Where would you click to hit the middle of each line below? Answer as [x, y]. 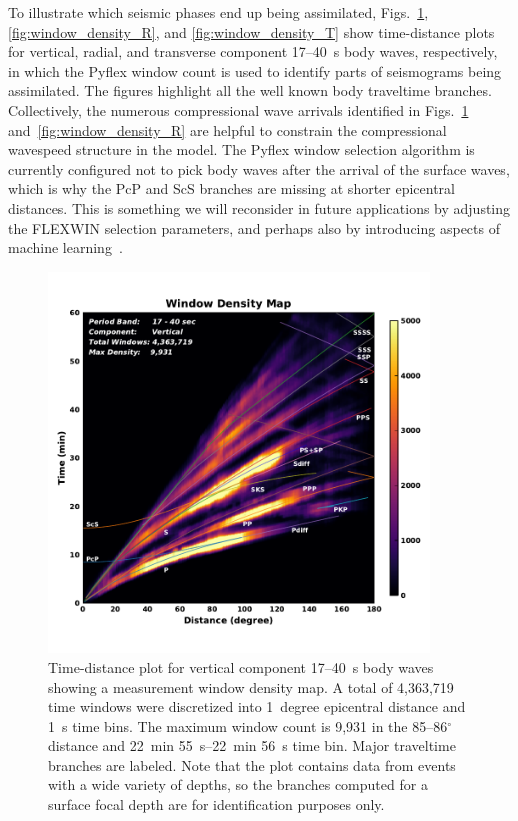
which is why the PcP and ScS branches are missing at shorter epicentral [232, 188]
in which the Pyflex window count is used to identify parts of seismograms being [255, 70]
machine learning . [65, 247]
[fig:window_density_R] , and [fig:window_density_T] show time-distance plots [251, 31]
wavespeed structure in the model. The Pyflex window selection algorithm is [241, 149]
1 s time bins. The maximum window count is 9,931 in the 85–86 [248, 725]
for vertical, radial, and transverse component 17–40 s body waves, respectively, [253, 51]
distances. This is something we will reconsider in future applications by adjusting [259, 207]
